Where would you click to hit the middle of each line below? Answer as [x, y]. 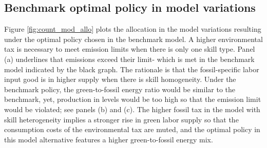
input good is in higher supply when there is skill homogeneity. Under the [120, 79]
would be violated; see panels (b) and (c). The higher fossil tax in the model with [132, 109]
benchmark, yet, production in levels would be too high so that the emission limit [133, 99]
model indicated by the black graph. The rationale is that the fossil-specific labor [132, 69]
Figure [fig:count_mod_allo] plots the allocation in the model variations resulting [133, 29]
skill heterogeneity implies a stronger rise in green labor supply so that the [121, 119]
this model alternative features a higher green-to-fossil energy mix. [109, 139]
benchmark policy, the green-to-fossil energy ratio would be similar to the [120, 89]
